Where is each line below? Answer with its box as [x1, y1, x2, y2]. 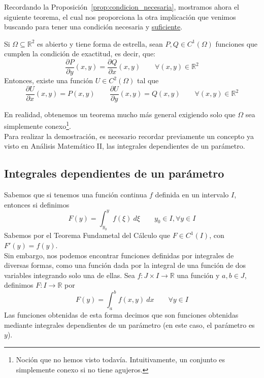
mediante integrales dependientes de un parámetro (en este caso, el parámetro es [4, 319, 255, 330]
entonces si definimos [4, 199, 70, 210]
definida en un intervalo [155, 189, 229, 199]
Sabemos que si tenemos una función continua [4, 189, 147, 199]
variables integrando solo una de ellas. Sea [4, 269, 135, 280]
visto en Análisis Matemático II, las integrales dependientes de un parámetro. [4, 141, 245, 151]
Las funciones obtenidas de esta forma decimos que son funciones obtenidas [4, 310, 239, 320]
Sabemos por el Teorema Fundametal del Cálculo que [4, 230, 171, 240]
